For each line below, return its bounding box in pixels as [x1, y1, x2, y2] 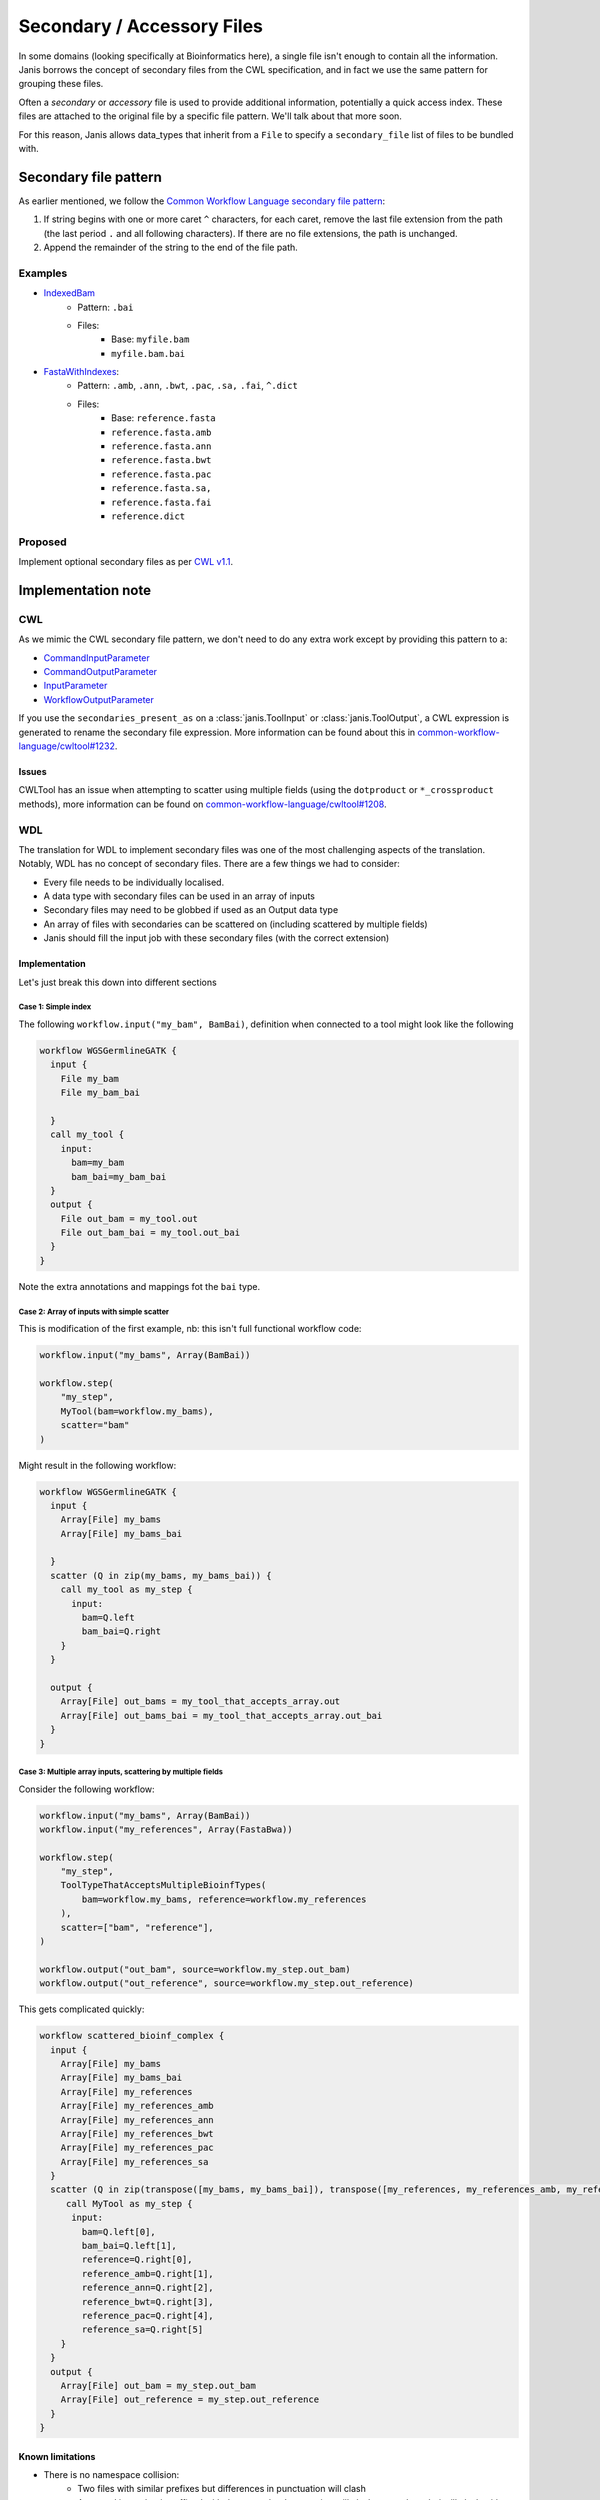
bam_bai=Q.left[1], [81, 2240, 177, 2252]
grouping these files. [18, 78, 104, 90]
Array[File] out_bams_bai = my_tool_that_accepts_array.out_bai [60, 1710, 383, 1721]
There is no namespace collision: [43, 2469, 180, 2481]
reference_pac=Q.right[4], [81, 2310, 214, 2321]
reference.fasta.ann [111, 441, 212, 452]
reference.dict [111, 510, 186, 522]
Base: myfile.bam [111, 333, 190, 345]
